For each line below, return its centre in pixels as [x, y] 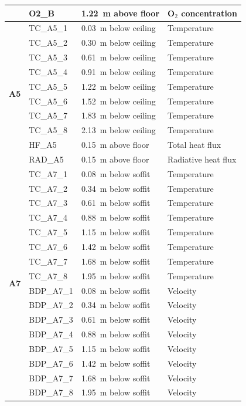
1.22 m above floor [120, 13]
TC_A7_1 [48, 173]
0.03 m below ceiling [118, 28]
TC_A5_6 [48, 101]
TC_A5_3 [48, 57]
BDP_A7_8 [51, 392]
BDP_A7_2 [51, 305]
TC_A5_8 [48, 130]
